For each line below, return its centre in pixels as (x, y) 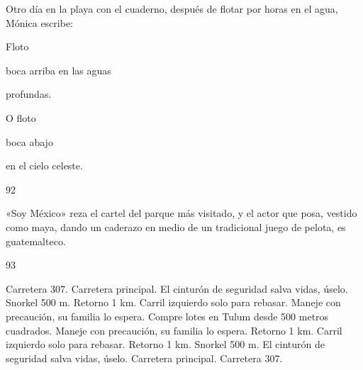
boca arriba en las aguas (58, 70)
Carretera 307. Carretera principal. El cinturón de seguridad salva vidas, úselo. (177, 288)
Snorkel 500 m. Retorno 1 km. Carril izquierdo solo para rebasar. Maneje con (173, 302)
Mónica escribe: (40, 22)
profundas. (29, 94)
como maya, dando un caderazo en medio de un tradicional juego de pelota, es (176, 226)
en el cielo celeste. (44, 166)
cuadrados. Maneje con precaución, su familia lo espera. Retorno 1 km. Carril (174, 330)
